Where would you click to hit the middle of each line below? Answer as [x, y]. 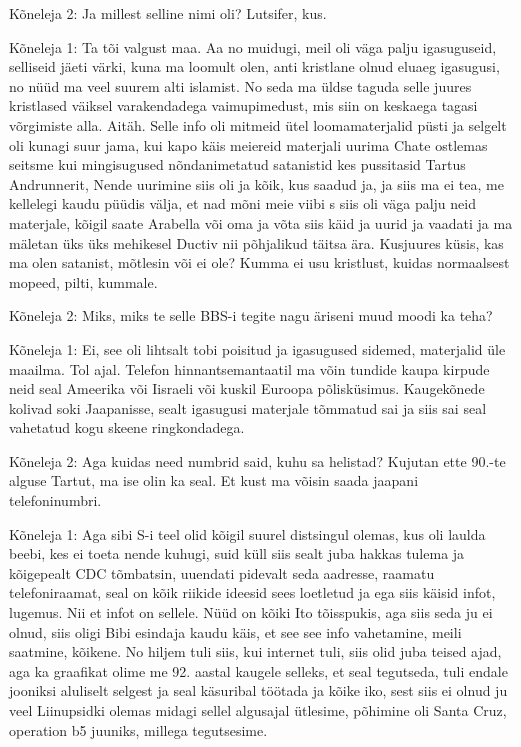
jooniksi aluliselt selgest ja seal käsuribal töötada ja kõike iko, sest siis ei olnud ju [258, 690]
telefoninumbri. [55, 500]
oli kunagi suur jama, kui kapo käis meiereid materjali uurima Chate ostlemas [248, 144]
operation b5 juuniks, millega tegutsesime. [138, 729]
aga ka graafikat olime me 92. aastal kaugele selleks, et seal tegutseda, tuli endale [258, 670]
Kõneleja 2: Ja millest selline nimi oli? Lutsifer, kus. [168, 13]
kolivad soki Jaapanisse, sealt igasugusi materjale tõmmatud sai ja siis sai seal [248, 407]
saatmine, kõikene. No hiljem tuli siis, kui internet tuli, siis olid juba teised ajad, [255, 651]
